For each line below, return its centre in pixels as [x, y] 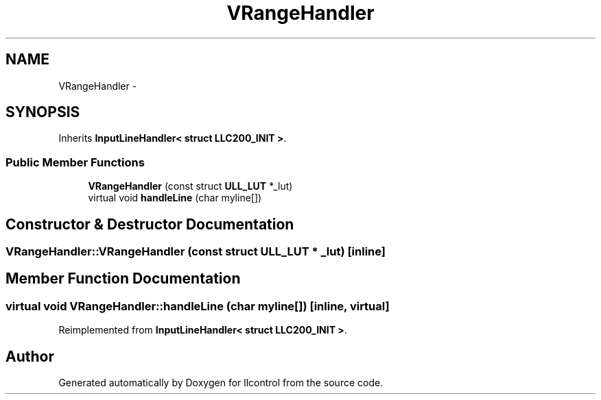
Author [30, 356]
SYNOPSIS [43, 112]
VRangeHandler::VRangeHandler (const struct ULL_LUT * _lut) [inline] [196, 252]
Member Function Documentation [123, 279]
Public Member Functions [75, 162]
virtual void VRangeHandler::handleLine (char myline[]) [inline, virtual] [198, 306]
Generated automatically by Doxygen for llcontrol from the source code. [221, 383]
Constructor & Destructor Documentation [150, 224]
